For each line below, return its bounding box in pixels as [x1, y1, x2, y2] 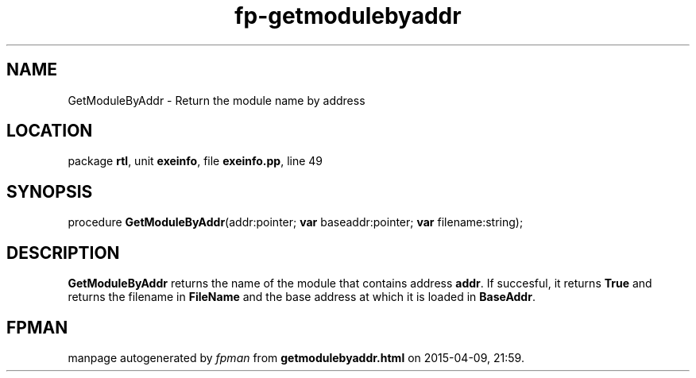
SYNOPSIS [6, 181, 93, 202]
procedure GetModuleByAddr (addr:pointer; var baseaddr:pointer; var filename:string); [68, 215, 524, 229]
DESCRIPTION [6, 242, 120, 263]
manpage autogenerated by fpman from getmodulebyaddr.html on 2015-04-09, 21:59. [68, 350, 524, 364]
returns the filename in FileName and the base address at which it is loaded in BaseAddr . [68, 290, 536, 304]
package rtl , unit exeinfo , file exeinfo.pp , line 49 [68, 154, 323, 168]
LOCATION [6, 121, 93, 141]
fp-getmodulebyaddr [234, 2, 462, 29]
